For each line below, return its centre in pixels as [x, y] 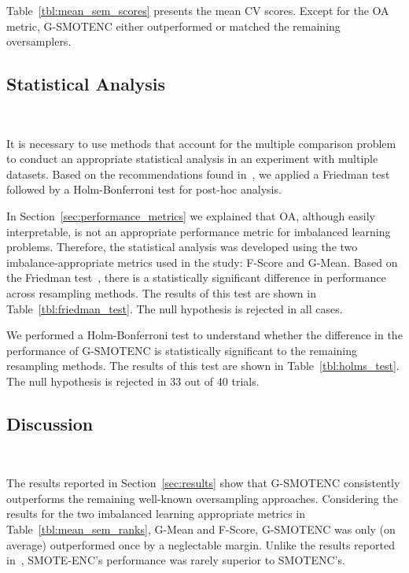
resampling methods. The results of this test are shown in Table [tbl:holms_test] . [203, 366]
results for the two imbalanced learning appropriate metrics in [156, 514]
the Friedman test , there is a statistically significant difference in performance [196, 277]
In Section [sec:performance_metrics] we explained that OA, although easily [191, 215]
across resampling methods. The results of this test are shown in [161, 292]
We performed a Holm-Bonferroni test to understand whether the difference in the [204, 335]
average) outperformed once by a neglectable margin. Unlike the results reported [201, 544]
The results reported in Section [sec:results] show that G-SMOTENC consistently [203, 483]
